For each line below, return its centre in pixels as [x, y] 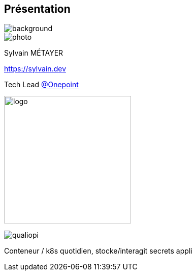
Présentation [37, 9]
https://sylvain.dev [35, 69]
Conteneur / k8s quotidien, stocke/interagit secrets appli [98, 251]
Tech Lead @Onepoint [41, 85]
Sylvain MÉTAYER [34, 53]
